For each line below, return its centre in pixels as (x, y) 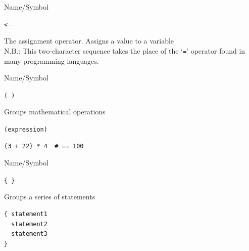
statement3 (29, 234)
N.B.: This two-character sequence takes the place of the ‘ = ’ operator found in (125, 50)
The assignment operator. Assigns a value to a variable (89, 41)
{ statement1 (26, 214)
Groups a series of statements (50, 197)
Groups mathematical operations (55, 112)
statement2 (29, 224)
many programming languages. (52, 60)
